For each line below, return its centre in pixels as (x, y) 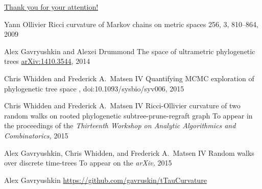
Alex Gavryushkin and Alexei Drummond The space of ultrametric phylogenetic (130, 51)
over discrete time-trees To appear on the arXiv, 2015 (88, 163)
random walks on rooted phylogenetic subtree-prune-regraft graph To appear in (128, 115)
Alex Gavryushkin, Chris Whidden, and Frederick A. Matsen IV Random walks (129, 152)
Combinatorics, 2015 (36, 135)
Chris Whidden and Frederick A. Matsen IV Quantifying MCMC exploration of (129, 78)
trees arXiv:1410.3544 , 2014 (47, 61)
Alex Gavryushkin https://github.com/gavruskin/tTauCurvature (105, 180)
